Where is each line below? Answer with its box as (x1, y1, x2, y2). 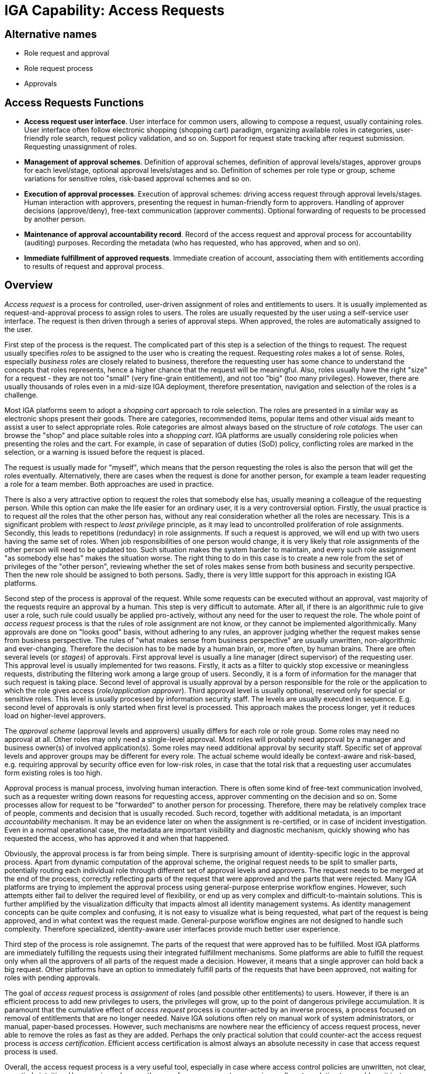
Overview (4, 279, 53, 292)
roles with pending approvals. (4, 973, 100, 982)
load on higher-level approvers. (4, 711, 106, 720)
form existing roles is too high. (4, 768, 102, 777)
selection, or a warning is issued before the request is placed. (4, 447, 204, 456)
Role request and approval (24, 49, 109, 58)
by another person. (24, 215, 86, 224)
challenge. (4, 390, 38, 399)
